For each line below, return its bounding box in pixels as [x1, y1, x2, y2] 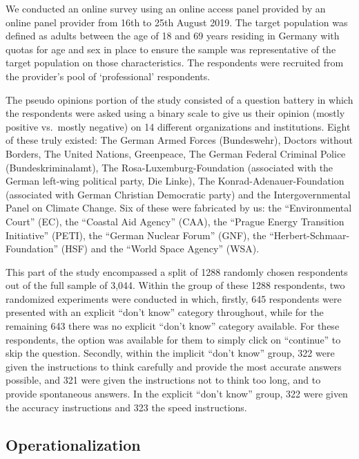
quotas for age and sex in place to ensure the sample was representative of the [6, 41, 336, 56]
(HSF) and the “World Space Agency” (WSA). [61, 241, 260, 256]
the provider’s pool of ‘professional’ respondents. [6, 68, 211, 83]
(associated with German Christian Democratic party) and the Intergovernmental [6, 187, 351, 201]
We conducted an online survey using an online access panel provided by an [6, 1, 326, 15]
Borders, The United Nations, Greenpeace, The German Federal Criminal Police [6, 146, 346, 160]
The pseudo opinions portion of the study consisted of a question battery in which [6, 92, 353, 106]
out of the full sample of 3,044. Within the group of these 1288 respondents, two [6, 278, 345, 292]
